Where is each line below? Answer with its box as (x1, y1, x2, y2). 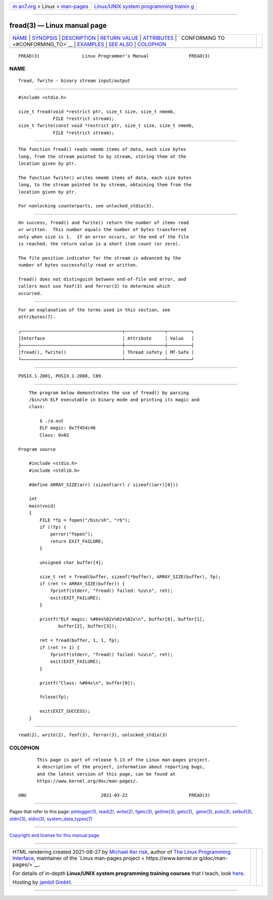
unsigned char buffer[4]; (39, 560, 104, 565)
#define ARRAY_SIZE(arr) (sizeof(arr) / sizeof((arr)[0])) (28, 482, 178, 488)
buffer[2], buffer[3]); (58, 623, 117, 629)
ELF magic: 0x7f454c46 (39, 425, 96, 431)
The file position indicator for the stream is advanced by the (18, 255, 181, 261)
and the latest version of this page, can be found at (37, 771, 176, 777)
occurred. (18, 290, 42, 296)
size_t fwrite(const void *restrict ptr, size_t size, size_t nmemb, (18, 123, 195, 128)
